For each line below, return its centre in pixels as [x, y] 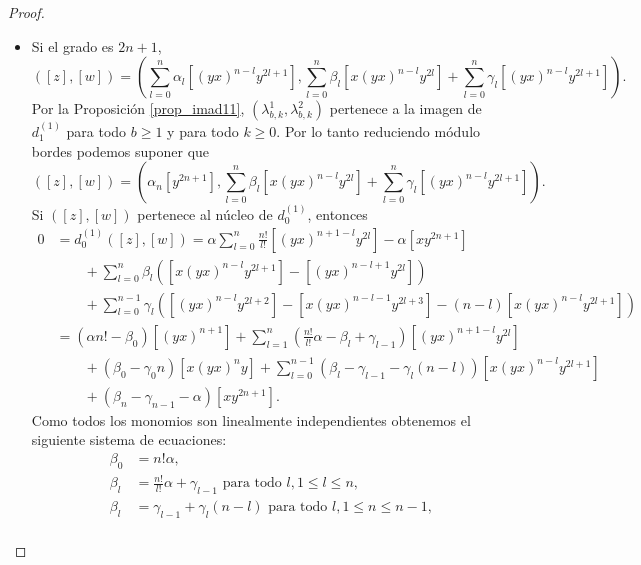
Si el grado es [72, 45]
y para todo [203, 131]
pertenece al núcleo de [205, 214]
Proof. [26, 12]
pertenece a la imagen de [405, 108]
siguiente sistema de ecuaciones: [129, 439]
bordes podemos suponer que [120, 150]
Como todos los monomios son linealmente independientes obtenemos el [251, 419]
